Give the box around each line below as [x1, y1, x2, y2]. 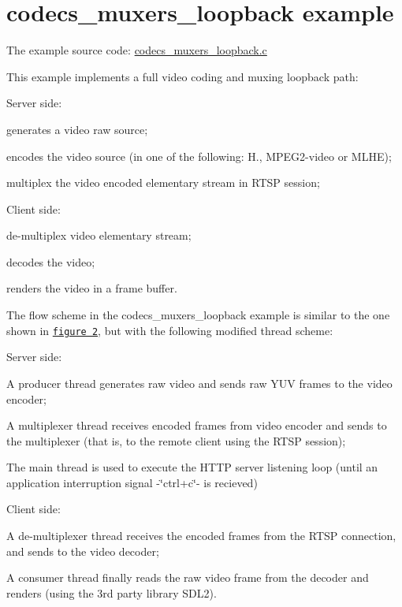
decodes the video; [6, 253, 95, 270]
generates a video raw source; [6, 121, 148, 137]
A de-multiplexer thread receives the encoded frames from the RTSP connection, [6, 527, 396, 544]
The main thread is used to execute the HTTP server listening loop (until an [6, 459, 378, 475]
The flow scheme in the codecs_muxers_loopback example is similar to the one [6, 307, 390, 323]
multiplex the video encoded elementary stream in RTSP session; [6, 174, 320, 191]
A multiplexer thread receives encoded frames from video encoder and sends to [6, 417, 387, 434]
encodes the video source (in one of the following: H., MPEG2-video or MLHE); [6, 147, 392, 164]
